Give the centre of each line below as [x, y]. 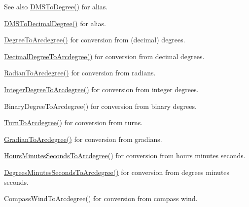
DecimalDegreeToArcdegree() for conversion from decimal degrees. [104, 56]
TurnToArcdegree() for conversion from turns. [73, 122]
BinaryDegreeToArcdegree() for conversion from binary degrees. [100, 106]
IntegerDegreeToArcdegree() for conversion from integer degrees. [101, 89]
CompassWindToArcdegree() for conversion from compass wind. [101, 198]
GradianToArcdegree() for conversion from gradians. [83, 139]
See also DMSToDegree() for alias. [56, 6]
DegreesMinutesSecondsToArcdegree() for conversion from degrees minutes [117, 172]
